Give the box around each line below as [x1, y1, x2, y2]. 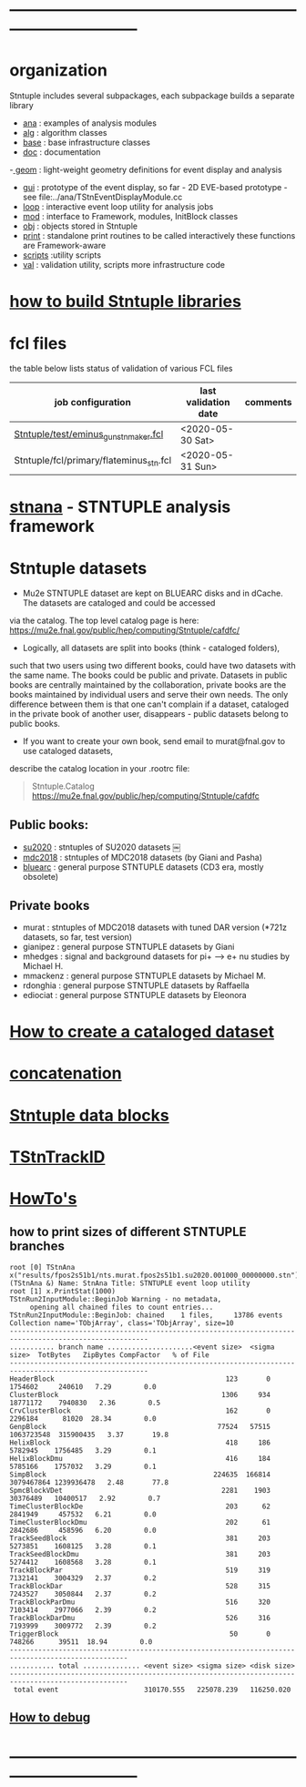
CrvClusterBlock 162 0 [9, 1406, 271, 1415]
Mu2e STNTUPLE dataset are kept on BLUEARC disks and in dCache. [22, 587, 284, 599]
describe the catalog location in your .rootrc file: [9, 763, 190, 774]
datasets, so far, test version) [22, 932, 133, 942]
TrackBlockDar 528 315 [9, 1581, 271, 1590]
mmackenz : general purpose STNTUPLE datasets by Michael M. [22, 970, 266, 981]
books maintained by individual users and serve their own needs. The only [9, 689, 289, 700]
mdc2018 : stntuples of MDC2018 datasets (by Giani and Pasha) [22, 852, 262, 863]
